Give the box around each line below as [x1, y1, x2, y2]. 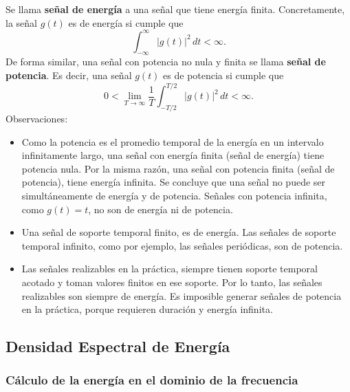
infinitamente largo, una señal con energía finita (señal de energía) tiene [21, 148, 325, 162]
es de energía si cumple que [68, 15, 184, 30]
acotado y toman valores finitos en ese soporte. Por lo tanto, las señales [21, 274, 322, 289]
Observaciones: [6, 111, 68, 125]
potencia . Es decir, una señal [6, 68, 132, 83]
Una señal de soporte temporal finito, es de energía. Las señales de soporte [21, 225, 336, 239]
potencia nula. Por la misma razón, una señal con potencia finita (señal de [21, 161, 335, 175]
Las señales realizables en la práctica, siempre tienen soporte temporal [21, 261, 318, 276]
